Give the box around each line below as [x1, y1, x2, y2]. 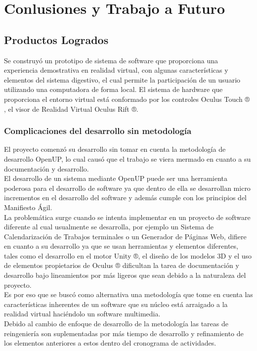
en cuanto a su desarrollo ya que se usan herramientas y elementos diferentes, [4, 241, 238, 251]
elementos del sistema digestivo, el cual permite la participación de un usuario [4, 74, 241, 85]
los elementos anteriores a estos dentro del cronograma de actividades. [4, 338, 216, 348]
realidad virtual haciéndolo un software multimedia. [4, 308, 161, 319]
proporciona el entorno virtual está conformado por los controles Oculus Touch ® [4, 93, 250, 104]
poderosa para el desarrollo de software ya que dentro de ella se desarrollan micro [4, 182, 251, 193]
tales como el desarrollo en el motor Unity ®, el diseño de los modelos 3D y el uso [4, 250, 252, 261]
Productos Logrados [4, 32, 109, 47]
